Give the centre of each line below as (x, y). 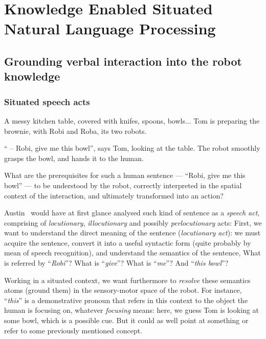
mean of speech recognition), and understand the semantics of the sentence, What (132, 253)
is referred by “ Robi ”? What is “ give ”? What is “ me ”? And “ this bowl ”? (116, 263)
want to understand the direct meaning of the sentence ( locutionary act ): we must (132, 233)
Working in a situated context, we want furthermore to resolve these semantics (127, 280)
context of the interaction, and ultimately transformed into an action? (114, 195)
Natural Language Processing (110, 28)
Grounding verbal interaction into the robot (123, 61)
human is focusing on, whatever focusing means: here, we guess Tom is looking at (131, 310)
